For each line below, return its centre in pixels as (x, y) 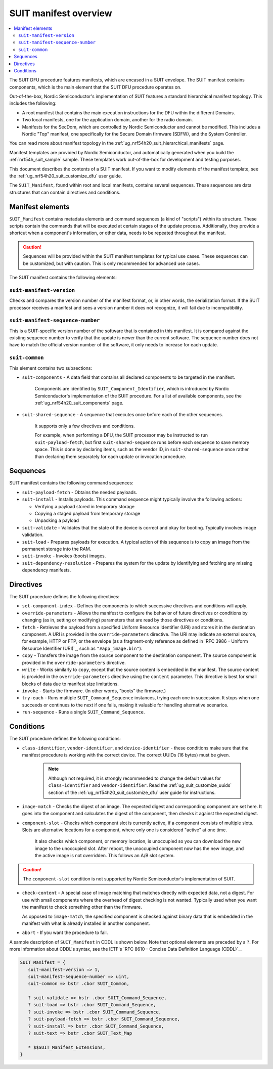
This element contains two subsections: (51, 368)
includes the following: (33, 103)
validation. (33, 535)
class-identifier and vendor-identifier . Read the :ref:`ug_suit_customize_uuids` (140, 785)
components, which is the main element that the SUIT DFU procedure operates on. (95, 87)
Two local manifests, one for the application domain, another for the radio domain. (107, 120)
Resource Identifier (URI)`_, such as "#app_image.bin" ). (82, 648)
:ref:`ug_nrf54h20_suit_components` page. (79, 403)
